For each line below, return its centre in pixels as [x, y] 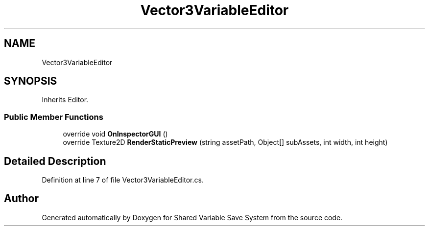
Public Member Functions [54, 117]
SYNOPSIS [31, 81]
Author [21, 199]
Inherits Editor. [65, 100]
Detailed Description [55, 161]
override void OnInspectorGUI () [115, 134]
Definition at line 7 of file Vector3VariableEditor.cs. [123, 180]
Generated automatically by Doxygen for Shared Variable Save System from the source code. [192, 217]
